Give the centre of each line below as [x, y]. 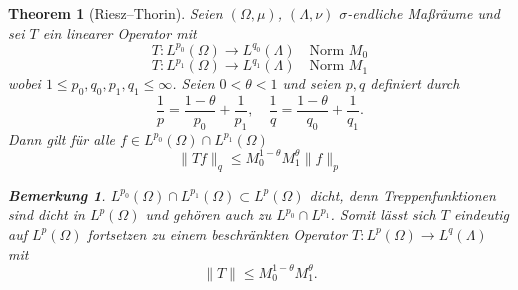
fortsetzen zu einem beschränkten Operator [217, 233]
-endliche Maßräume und [423, 13]
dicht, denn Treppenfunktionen [402, 194]
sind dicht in [46, 214]
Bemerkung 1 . [57, 194]
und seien [311, 83]
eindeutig [481, 214]
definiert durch [415, 83]
